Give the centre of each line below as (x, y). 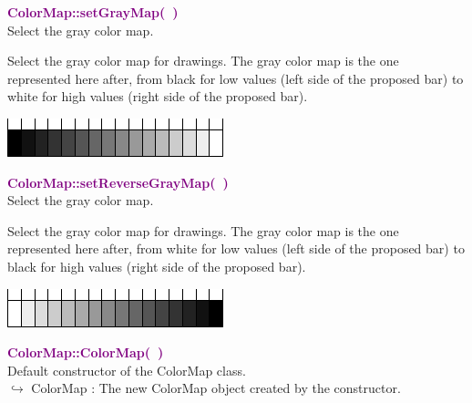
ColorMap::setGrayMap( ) (93, 12)
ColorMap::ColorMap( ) (86, 352)
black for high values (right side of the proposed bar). (157, 266)
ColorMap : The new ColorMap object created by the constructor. (216, 388)
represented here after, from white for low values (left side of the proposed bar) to (236, 248)
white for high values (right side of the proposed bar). (158, 96)
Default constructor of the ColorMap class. (127, 370)
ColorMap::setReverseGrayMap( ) (118, 182)
